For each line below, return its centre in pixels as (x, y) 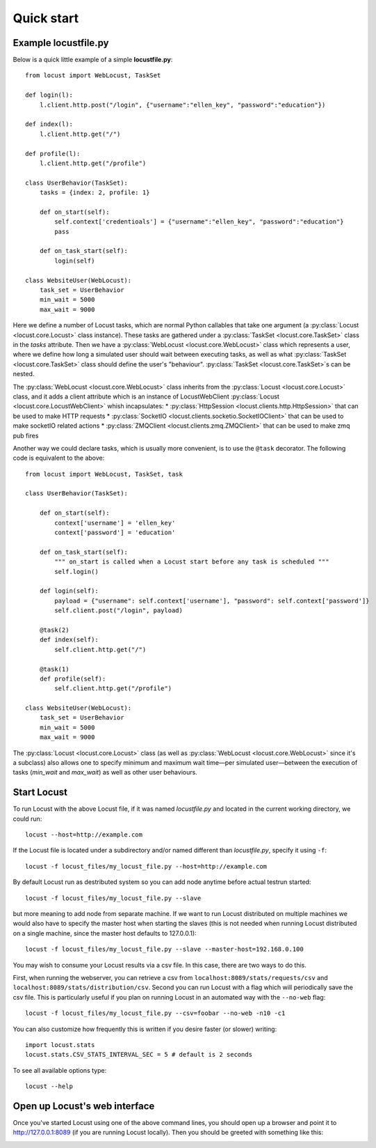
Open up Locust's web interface (84, 1106)
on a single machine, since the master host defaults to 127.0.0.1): (105, 933)
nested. (24, 374)
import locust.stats (60, 1045)
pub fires (26, 435)
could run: (27, 819)
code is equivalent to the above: (59, 458)
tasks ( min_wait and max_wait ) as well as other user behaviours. (105, 773)
